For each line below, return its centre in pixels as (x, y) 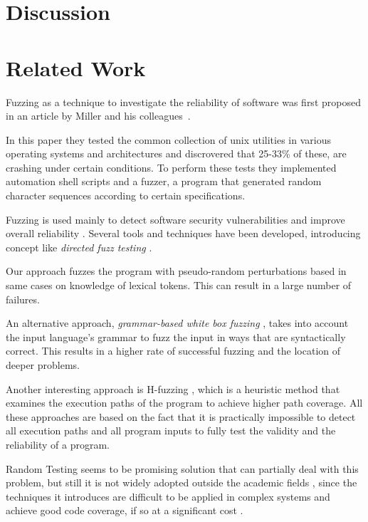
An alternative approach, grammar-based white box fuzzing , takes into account (177, 323)
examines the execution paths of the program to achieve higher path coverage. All (184, 403)
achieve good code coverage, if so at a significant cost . (125, 510)
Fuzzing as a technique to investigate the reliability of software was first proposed (183, 101)
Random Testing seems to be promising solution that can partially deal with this (182, 468)
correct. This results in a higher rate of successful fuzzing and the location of (173, 351)
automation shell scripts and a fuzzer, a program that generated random (164, 181)
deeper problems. (43, 365)
